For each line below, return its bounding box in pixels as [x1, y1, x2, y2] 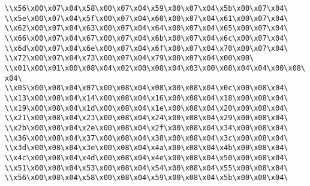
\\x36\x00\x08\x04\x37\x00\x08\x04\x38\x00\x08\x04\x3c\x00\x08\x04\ [5, 133, 288, 142]
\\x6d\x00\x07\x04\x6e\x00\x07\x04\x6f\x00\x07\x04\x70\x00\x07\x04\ [5, 44, 288, 53]
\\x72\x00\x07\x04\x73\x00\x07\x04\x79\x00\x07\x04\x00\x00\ [5, 54, 254, 63]
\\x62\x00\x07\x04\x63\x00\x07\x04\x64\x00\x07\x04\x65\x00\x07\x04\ [5, 24, 288, 33]
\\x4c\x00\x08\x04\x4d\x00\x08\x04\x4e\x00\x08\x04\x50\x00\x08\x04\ [5, 153, 288, 162]
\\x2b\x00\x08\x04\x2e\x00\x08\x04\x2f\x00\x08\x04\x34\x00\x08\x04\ [5, 123, 288, 132]
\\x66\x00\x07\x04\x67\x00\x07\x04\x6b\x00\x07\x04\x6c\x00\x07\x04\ [5, 33, 288, 42]
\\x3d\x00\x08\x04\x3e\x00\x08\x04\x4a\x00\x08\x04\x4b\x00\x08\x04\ [5, 144, 288, 153]
